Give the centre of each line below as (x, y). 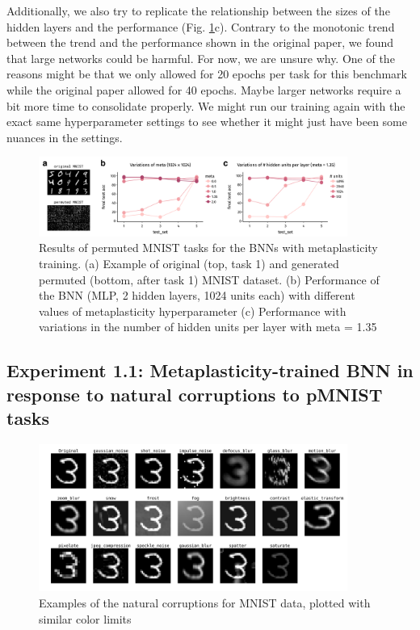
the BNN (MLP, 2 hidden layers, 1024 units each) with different (197, 295)
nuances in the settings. (65, 137)
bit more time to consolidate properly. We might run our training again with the (206, 105)
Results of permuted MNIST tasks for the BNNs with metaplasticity (208, 248)
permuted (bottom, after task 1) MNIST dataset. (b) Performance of (209, 279)
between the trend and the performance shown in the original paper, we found (200, 42)
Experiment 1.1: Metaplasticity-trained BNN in (210, 370)
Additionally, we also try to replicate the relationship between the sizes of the (198, 10)
